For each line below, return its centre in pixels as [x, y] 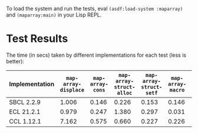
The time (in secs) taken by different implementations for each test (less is [96, 55]
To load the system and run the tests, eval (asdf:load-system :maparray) [95, 9]
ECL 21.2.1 [25, 112]
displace [72, 90]
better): [15, 61]
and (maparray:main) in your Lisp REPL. [54, 15]
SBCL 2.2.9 [25, 102]
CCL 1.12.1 [25, 121]
